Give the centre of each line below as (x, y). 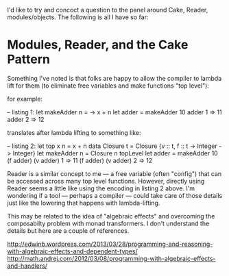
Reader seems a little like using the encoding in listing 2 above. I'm (101, 188)
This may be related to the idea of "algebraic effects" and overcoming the (111, 216)
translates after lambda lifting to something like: (74, 132)
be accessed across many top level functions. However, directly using (106, 181)
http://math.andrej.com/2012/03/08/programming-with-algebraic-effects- (111, 258)
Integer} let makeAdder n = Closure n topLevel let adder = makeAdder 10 (115, 153)
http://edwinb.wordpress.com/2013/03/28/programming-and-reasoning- (110, 244)
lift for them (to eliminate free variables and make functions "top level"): (108, 86)
